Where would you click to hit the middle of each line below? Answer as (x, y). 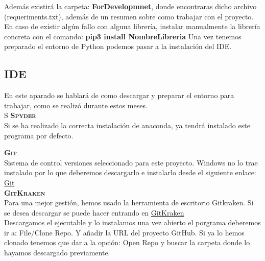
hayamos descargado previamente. (57, 253)
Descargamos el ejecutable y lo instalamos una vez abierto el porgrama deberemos (132, 222)
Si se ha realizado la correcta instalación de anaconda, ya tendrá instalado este (127, 125)
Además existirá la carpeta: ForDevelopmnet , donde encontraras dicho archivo (130, 6)
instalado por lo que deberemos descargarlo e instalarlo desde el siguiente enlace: (130, 172)
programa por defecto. (39, 135)
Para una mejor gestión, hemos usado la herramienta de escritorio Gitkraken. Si (129, 203)
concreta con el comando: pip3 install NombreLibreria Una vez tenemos (123, 36)
